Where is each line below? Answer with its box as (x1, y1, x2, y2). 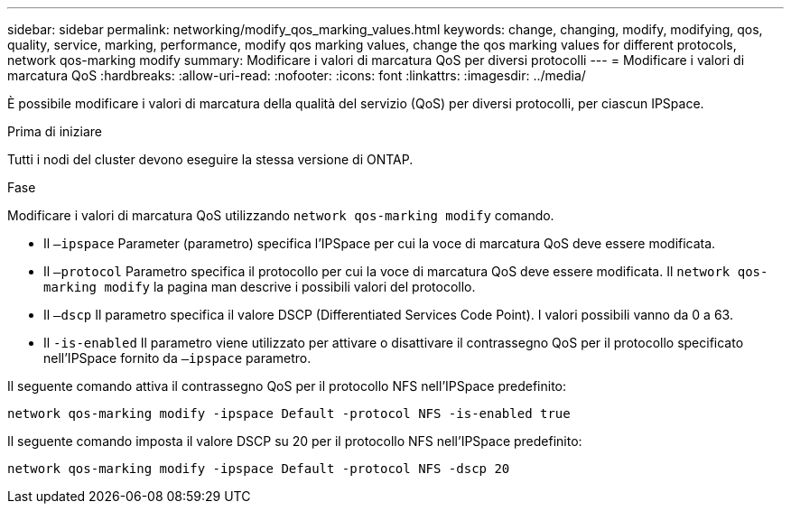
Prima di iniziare (7, 124, 102, 139)
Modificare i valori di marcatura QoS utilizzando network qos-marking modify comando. (7, 208, 554, 223)
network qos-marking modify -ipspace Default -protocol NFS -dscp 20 (7, 461, 510, 476)
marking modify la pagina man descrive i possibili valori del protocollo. (43, 279, 476, 294)
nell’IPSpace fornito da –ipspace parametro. (43, 350, 312, 366)
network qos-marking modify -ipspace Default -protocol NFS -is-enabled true (7, 406, 571, 421)
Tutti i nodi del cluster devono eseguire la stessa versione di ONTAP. (7, 152, 414, 167)
